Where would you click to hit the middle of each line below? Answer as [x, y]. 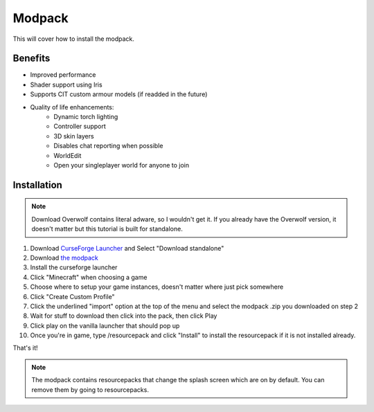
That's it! [25, 348]
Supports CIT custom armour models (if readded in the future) [119, 94]
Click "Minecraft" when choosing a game [89, 277]
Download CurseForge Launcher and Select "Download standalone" [127, 248]
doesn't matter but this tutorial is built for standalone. [107, 229]
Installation [37, 185]
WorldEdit [68, 155]
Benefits [32, 59]
